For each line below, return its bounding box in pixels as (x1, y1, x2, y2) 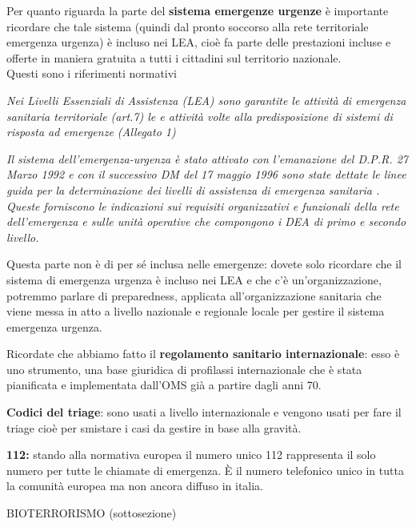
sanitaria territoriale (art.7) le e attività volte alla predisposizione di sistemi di (6, 107, 393, 124)
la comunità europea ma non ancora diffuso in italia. (6, 477, 264, 494)
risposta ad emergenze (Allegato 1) (6, 123, 176, 140)
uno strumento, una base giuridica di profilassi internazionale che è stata (6, 360, 362, 377)
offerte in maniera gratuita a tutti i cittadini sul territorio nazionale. (6, 49, 342, 66)
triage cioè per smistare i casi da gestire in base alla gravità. (6, 419, 302, 436)
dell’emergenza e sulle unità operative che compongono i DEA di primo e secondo (6, 213, 406, 230)
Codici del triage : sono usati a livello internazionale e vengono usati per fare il (6, 404, 402, 420)
